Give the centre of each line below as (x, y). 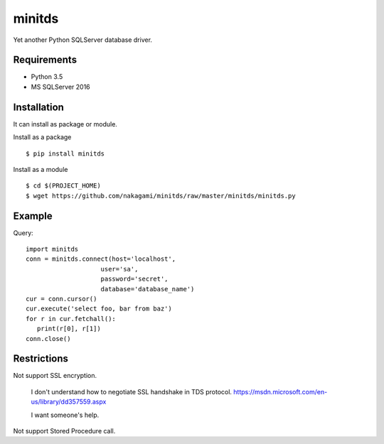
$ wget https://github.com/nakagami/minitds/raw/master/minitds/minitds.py (161, 196)
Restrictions (41, 359)
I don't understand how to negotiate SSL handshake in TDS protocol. (132, 391)
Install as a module (41, 169)
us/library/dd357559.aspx (69, 402)
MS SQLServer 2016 (60, 87)
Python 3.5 (47, 77)
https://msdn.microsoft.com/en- (281, 391)
